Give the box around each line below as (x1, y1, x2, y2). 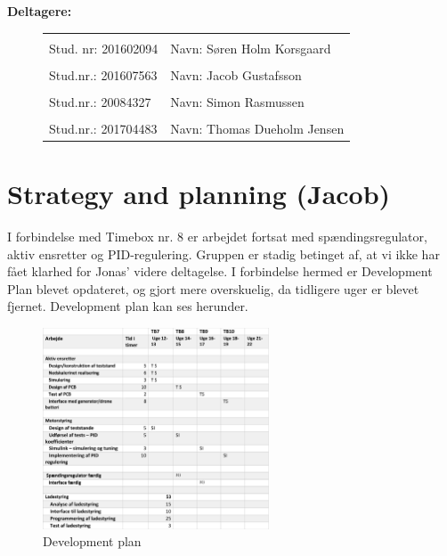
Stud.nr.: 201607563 (49, 65, 158, 84)
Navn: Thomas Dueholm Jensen (170, 119, 345, 137)
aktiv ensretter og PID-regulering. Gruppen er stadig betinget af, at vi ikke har (7, 244, 440, 263)
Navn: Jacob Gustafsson (170, 65, 302, 84)
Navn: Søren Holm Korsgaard (170, 38, 331, 57)
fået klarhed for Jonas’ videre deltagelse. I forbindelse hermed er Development (7, 262, 433, 281)
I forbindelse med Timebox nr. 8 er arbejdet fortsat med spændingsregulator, (7, 227, 427, 246)
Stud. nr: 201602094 (49, 38, 158, 57)
